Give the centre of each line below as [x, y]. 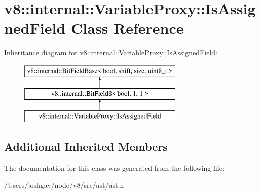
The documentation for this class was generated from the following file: [114, 168]
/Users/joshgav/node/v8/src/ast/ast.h [64, 185]
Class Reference [127, 28]
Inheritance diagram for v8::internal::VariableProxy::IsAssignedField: [111, 52]
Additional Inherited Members [86, 147]
